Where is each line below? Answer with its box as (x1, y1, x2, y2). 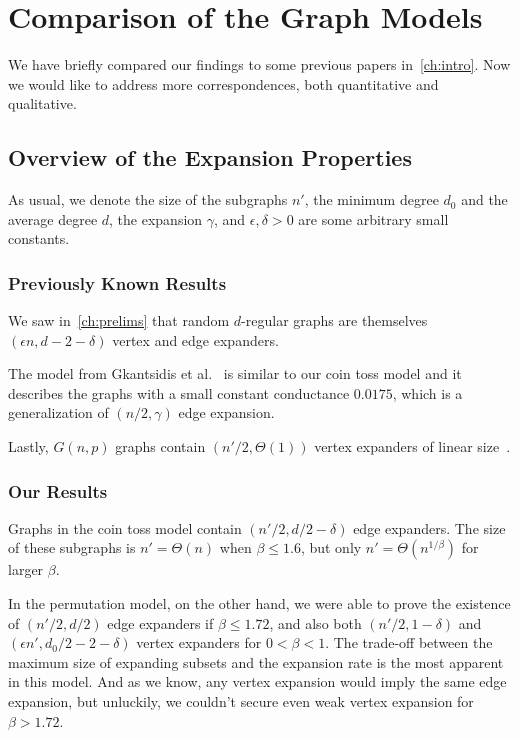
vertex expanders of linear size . (314, 436, 511, 457)
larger (8, 559, 44, 580)
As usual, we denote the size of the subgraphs (8, 189, 288, 210)
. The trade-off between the (325, 632, 493, 653)
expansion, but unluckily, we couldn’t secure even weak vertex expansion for (8, 691, 474, 712)
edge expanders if (107, 612, 214, 633)
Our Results (8, 478, 108, 503)
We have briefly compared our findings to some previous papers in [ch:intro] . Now (8, 54, 511, 75)
